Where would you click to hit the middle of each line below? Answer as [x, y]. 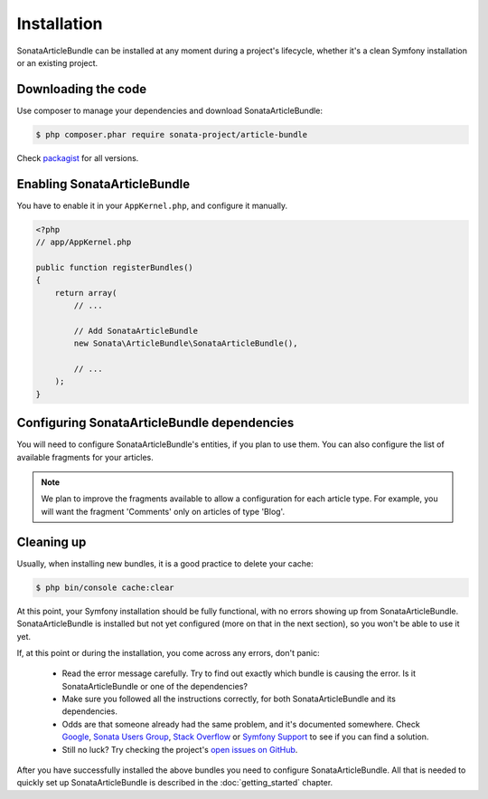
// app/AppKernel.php [84, 243]
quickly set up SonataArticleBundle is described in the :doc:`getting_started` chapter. [175, 783]
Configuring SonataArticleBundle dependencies [155, 423]
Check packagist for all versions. [78, 157]
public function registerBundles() [114, 267]
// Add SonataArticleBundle [136, 331]
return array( [86, 293]
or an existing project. [57, 62]
